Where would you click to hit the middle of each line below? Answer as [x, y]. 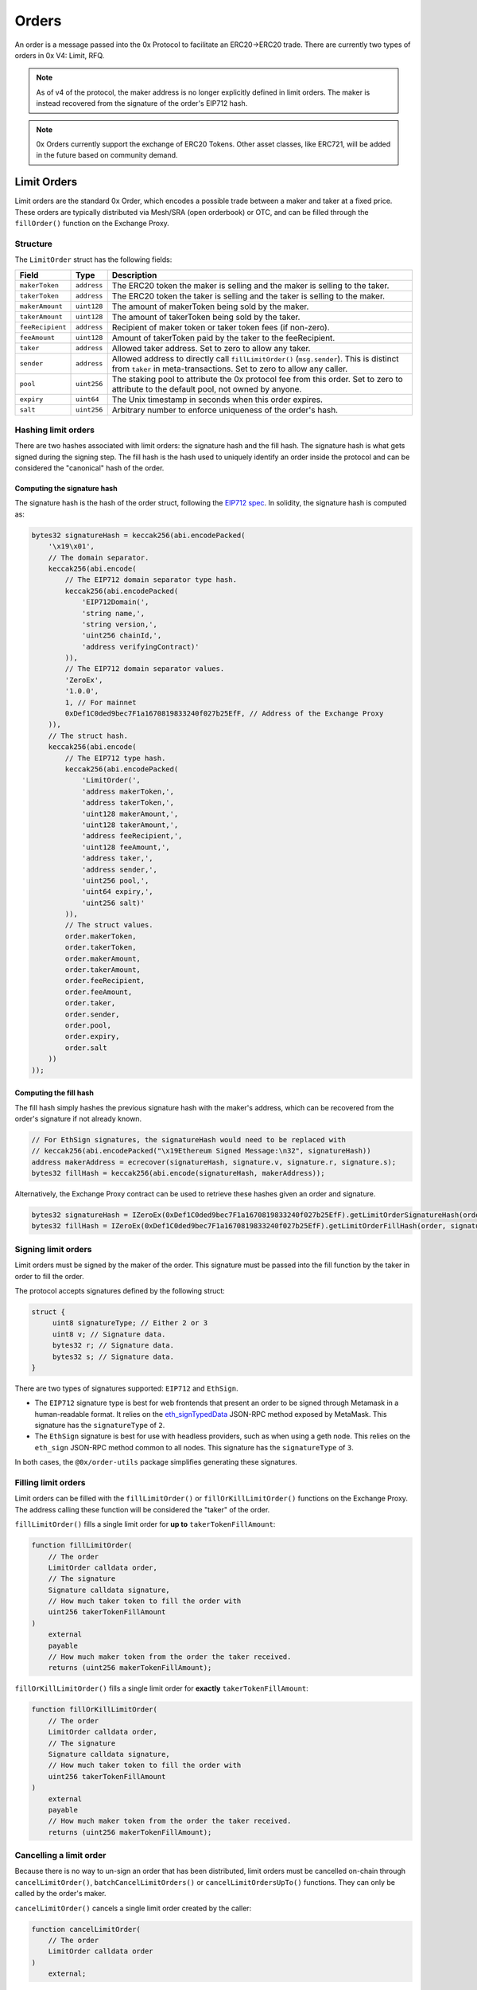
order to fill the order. [49, 1276]
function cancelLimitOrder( [86, 1929]
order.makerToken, [101, 936]
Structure [34, 244]
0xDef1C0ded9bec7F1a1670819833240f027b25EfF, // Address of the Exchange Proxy [224, 714]
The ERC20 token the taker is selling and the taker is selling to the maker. [248, 296]
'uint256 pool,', [115, 880]
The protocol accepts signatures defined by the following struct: [120, 1290]
